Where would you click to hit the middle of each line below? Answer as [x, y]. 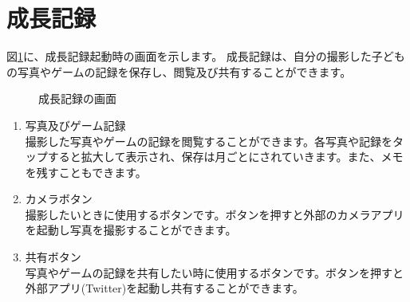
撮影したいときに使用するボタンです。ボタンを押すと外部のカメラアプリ [215, 214]
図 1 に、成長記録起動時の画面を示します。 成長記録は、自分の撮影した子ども [206, 56]
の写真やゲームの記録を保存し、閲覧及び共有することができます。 [179, 71]
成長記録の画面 [77, 98]
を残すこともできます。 [86, 172]
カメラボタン [59, 199]
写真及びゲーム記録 [75, 125]
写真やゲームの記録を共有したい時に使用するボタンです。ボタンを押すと [214, 272]
